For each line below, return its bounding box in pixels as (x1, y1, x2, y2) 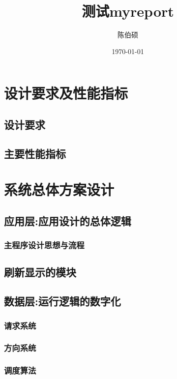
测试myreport (82, 1, 174, 21)
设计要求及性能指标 (4, 83, 128, 103)
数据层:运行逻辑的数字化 (4, 293, 121, 309)
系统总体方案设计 (4, 179, 115, 200)
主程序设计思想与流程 (4, 239, 85, 251)
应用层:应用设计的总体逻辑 (4, 213, 131, 228)
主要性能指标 (4, 146, 66, 161)
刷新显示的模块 (4, 264, 76, 280)
